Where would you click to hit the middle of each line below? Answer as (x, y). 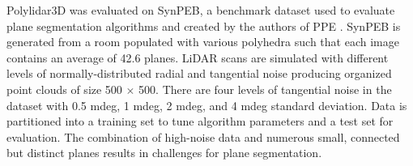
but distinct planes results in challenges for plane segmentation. (164, 153)
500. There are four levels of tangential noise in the (265, 89)
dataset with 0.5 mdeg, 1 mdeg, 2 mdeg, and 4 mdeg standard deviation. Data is (207, 105)
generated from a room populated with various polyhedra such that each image (203, 42)
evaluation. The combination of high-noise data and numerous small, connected (203, 136)
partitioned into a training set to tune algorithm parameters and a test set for (200, 121)
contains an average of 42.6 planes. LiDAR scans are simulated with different (198, 57)
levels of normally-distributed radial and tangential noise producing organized (199, 73)
